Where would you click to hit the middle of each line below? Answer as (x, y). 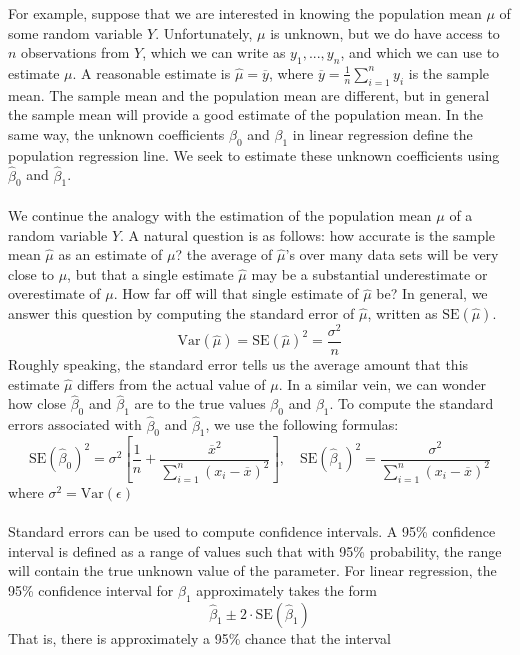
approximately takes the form (286, 589)
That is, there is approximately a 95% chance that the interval (199, 637)
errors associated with (75, 424)
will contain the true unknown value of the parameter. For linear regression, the (252, 570)
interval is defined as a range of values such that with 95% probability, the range (255, 550)
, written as (402, 312)
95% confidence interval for (91, 589)
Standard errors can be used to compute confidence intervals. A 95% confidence (252, 530)
